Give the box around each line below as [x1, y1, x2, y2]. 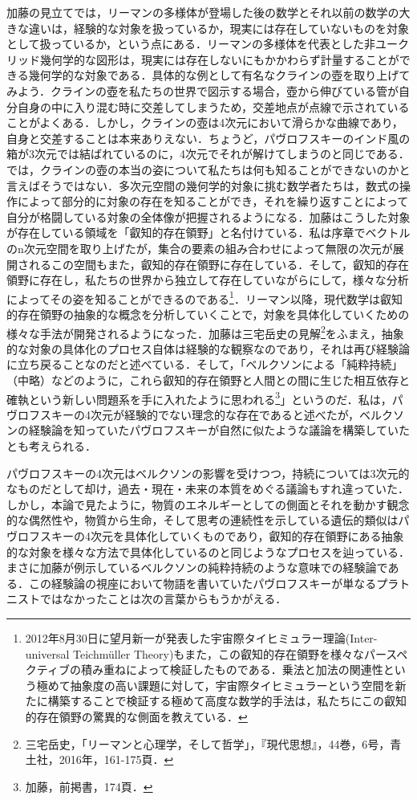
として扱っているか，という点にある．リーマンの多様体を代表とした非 [6, 35, 376, 52]
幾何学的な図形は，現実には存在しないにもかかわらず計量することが [39, 51, 399, 67]
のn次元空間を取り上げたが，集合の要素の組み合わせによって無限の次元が [6, 239, 393, 256]
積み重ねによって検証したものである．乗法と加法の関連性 [80, 661, 383, 678]
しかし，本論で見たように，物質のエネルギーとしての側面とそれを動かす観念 [6, 496, 410, 512]
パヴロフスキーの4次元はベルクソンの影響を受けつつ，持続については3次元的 [6, 464, 410, 481]
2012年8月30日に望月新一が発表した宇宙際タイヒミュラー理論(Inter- [25, 629, 378, 646]
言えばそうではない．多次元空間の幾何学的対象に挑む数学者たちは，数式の [6, 177, 399, 194]
